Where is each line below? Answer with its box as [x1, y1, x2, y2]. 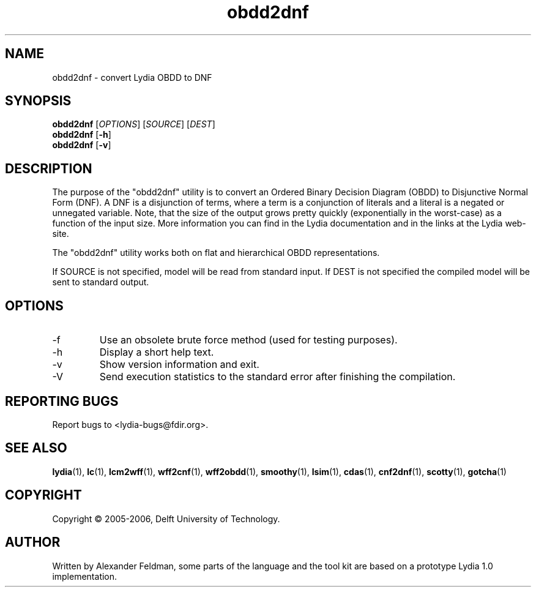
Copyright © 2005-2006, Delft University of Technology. [52, 513, 280, 524]
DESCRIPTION [5, 160, 92, 176]
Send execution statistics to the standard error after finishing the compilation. [99, 370, 456, 383]
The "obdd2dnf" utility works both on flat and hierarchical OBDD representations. [52, 247, 380, 258]
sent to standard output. [52, 277, 149, 288]
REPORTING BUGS [5, 393, 119, 409]
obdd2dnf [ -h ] [52, 129, 111, 140]
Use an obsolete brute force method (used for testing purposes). [99, 334, 398, 347]
